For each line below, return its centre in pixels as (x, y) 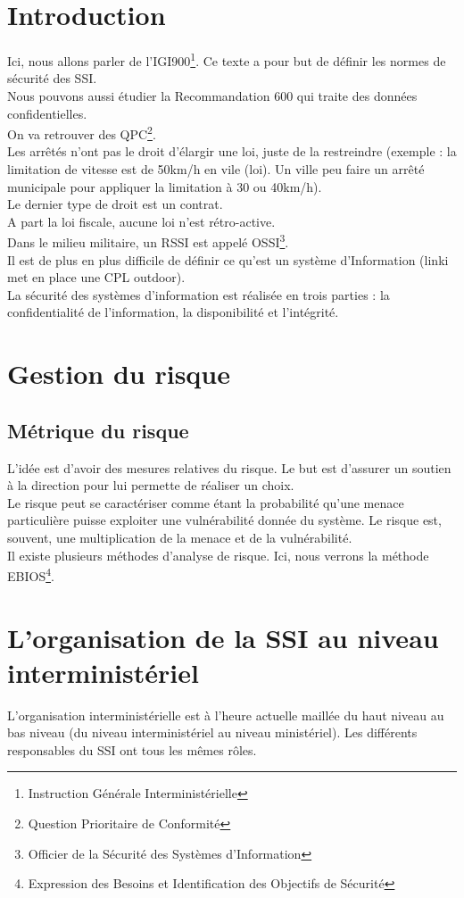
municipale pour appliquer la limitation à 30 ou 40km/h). (165, 186)
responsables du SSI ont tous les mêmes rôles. (132, 749)
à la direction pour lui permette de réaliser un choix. (151, 485)
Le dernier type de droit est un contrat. (115, 204)
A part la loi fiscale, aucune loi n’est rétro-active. (141, 221)
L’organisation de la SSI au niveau (223, 637)
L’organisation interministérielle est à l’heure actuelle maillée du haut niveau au (226, 715)
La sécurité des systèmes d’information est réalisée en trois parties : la (199, 294)
